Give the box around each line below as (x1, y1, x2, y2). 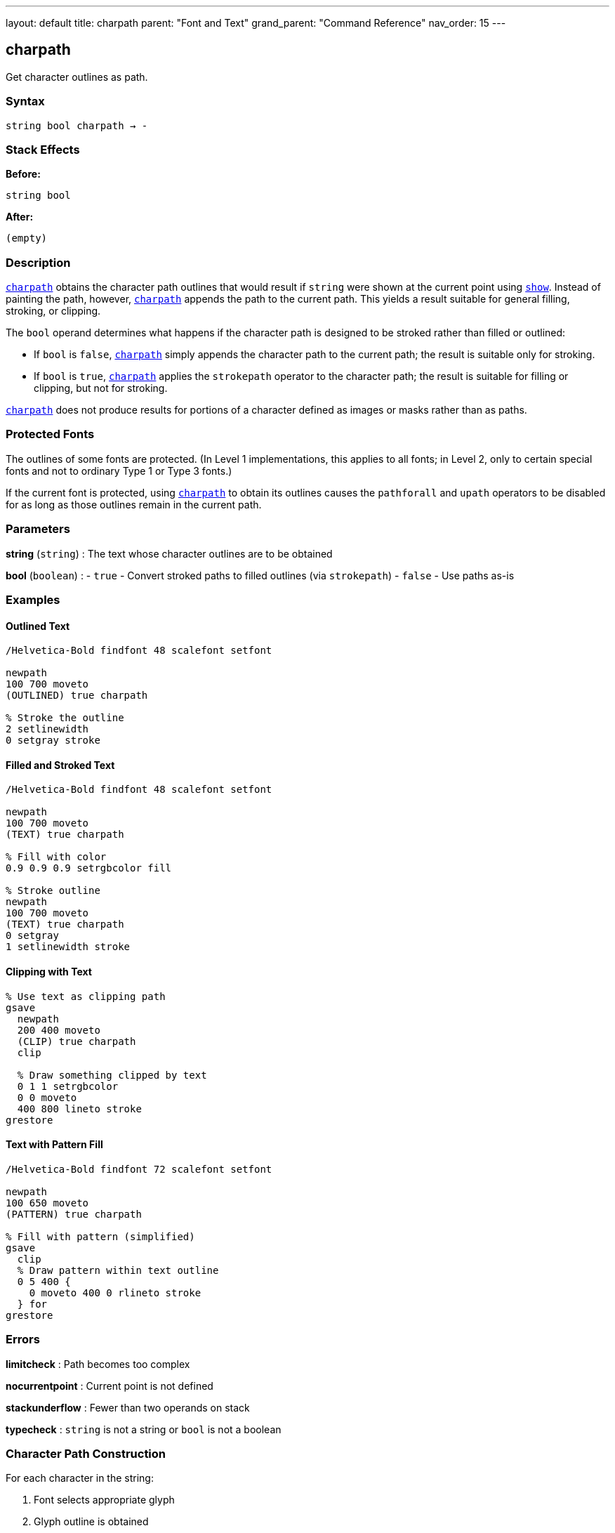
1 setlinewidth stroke (6, 941, 131, 953)
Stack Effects (6, 142, 80, 157)
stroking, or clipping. (6, 305, 101, 317)
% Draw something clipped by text (17, 1069, 207, 1081)
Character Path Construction (6, 1446, 166, 1461)
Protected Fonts (6, 427, 95, 442)
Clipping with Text (6, 966, 92, 978)
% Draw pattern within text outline (17, 1264, 219, 1276)
